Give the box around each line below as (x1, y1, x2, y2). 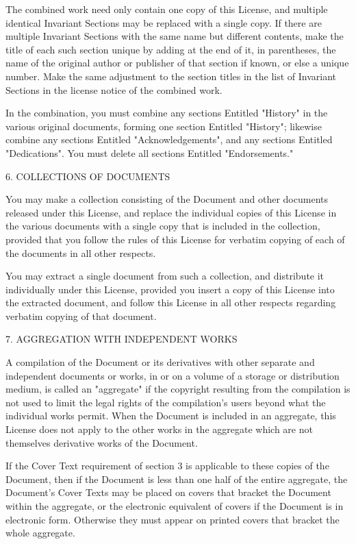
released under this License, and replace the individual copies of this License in (5, 205, 337, 219)
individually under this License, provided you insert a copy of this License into (5, 282, 335, 296)
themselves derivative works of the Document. (5, 435, 198, 449)
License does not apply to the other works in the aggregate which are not (5, 422, 313, 436)
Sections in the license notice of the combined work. (5, 82, 222, 97)
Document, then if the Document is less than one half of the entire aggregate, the (5, 471, 348, 486)
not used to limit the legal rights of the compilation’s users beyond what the (5, 395, 326, 409)
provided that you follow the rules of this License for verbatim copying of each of (5, 232, 345, 246)
